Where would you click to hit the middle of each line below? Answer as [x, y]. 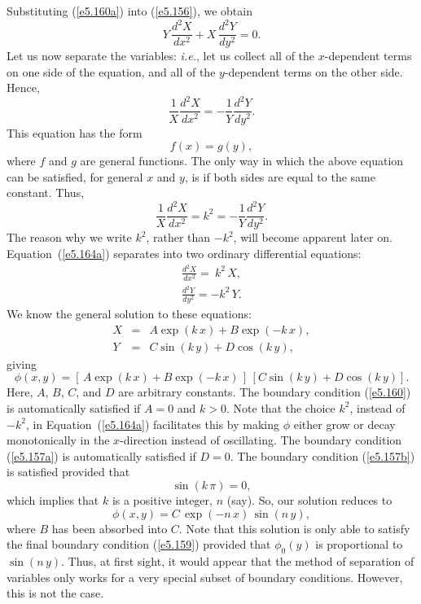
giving [22, 363]
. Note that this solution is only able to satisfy [294, 528]
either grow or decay [344, 424]
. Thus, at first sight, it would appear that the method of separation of [238, 560]
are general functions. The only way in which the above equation [242, 161]
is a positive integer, [162, 499]
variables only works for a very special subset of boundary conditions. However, [205, 577]
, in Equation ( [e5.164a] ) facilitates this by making [153, 424]
